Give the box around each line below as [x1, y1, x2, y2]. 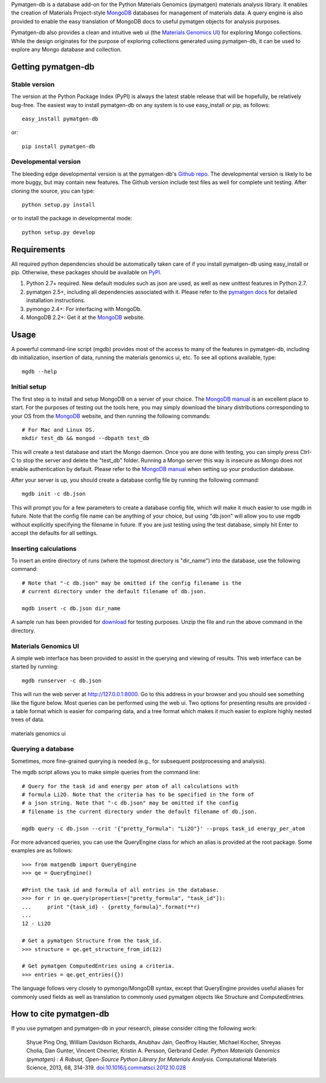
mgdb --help [22, 368, 57, 375]
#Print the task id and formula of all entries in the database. [22, 886, 220, 893]
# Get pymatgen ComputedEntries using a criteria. [22, 963, 175, 970]
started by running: [11, 663, 59, 670]
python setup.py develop [22, 229, 95, 235]
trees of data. [11, 716, 45, 723]
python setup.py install [22, 201, 95, 208]
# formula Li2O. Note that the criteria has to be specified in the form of [22, 791, 255, 798]
